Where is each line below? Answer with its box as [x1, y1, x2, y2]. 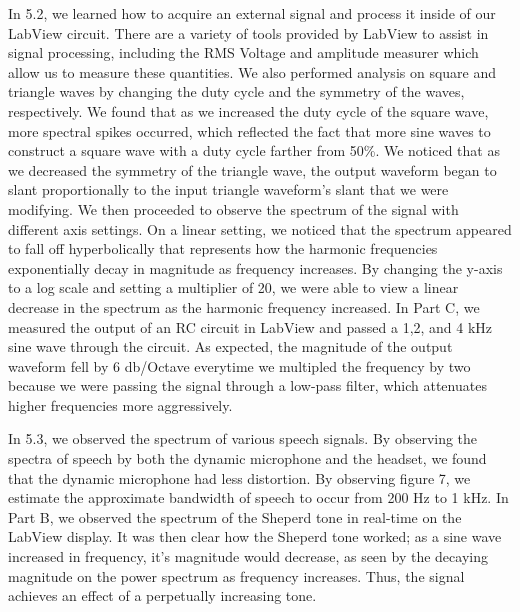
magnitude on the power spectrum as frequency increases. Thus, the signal [8, 565, 465, 586]
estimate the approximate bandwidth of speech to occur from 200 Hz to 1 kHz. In [8, 487, 509, 508]
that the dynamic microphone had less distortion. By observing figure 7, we [8, 467, 471, 488]
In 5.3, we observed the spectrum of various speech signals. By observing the [8, 428, 478, 449]
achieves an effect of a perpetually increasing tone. [8, 585, 317, 606]
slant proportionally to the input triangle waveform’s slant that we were [8, 179, 449, 200]
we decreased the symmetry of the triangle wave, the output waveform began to [8, 159, 497, 180]
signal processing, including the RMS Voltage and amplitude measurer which [8, 42, 479, 63]
